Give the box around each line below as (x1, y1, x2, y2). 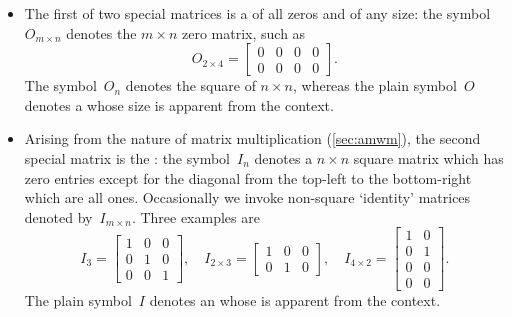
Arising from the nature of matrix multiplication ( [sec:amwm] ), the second (24, 128, 481, 149)
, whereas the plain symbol (292, 75, 457, 96)
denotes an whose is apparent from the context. (149, 290, 441, 311)
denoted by (24, 206, 93, 227)
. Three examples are (131, 206, 260, 227)
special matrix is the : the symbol (24, 147, 230, 168)
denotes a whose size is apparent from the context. (24, 94, 334, 115)
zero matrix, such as (182, 22, 306, 43)
